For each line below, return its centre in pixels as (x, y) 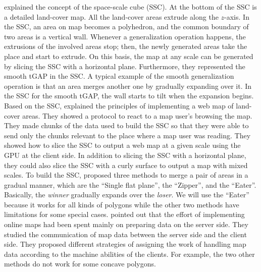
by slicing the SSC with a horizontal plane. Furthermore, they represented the (125, 66)
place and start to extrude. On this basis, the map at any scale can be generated (129, 56)
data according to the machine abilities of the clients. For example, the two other (129, 254)
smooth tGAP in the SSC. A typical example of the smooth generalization (119, 76)
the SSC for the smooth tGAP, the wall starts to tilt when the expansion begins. (129, 96)
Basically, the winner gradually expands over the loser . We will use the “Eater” (127, 195)
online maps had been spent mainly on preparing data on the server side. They (126, 224)
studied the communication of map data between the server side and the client (125, 234)
